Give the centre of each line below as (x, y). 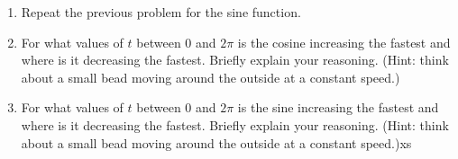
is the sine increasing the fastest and (338, 107)
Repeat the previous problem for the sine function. (161, 12)
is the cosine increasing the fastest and (344, 42)
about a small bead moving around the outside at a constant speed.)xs (216, 142)
